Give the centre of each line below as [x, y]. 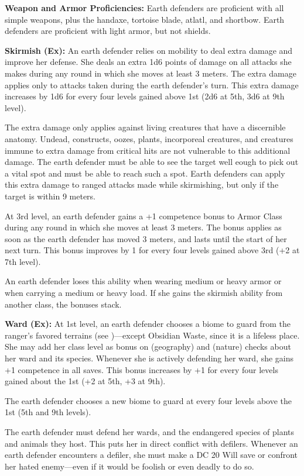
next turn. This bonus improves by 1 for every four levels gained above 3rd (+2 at [152, 250]
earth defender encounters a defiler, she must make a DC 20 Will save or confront [151, 455]
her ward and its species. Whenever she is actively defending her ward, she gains [149, 358]
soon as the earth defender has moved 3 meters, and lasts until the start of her [146, 238]
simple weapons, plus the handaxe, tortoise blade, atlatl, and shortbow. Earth [145, 19]
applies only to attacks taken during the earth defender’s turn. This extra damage [152, 84]
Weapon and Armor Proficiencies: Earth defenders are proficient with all [144, 8]
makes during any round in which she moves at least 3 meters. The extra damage [151, 73]
